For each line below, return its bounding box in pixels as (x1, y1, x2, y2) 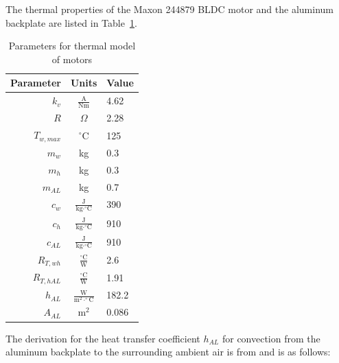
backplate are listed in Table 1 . (5, 15, 137, 30)
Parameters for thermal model (8, 38, 136, 53)
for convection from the (222, 331, 320, 345)
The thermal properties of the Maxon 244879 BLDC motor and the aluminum (5, 2, 334, 16)
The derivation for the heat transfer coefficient (5, 331, 200, 345)
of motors (51, 51, 92, 66)
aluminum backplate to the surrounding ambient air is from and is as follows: (5, 344, 331, 359)
